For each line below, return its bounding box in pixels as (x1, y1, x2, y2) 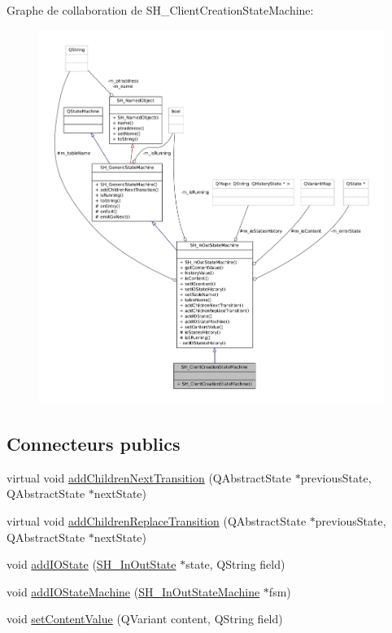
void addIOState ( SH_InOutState (7, 556, 176, 573)
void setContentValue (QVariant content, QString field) (7, 610, 283, 627)
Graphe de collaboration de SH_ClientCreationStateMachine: (7, 2, 314, 18)
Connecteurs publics (7, 430, 181, 456)
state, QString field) (185, 556, 285, 573)
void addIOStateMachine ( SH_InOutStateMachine (7, 583, 260, 600)
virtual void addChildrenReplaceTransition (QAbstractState (7, 512, 307, 529)
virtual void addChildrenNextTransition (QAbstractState (7, 469, 292, 486)
